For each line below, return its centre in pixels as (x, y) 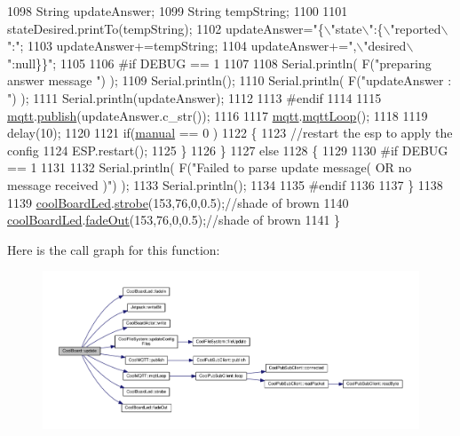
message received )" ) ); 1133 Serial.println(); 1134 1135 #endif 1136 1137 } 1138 (225, 184)
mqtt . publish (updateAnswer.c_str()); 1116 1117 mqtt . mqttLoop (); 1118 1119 (218, 115)
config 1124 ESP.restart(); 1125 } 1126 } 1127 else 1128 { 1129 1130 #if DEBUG (228, 150)
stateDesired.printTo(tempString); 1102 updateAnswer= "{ (166, 28)
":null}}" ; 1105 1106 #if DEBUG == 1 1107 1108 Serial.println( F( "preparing (219, 63)
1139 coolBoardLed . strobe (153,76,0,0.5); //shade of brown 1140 (178, 202)
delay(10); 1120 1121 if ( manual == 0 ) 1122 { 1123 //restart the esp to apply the (230, 133)
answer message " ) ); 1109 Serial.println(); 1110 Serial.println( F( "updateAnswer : (230, 80)
